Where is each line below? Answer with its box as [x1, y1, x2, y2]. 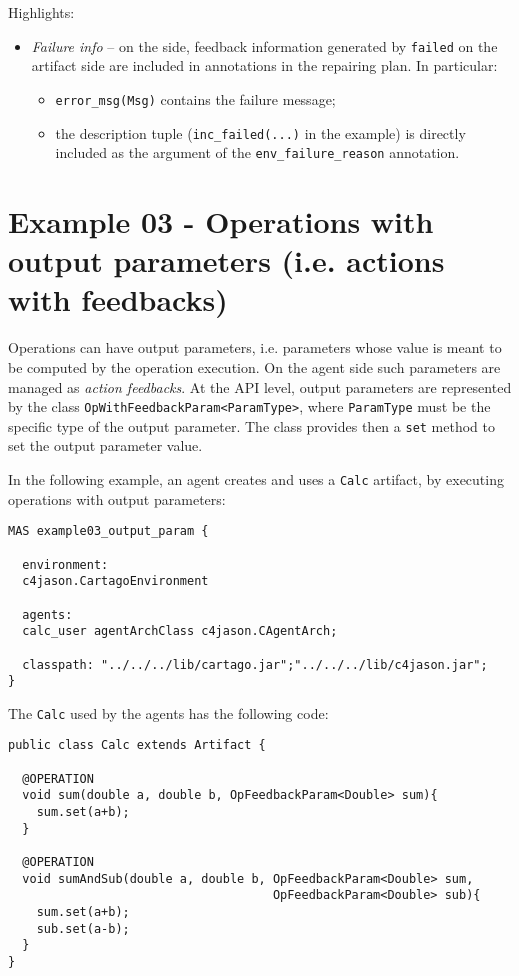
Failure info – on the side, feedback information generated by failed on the [31, 35, 498, 56]
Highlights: [8, 2, 75, 22]
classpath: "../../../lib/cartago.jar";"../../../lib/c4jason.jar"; [22, 657, 488, 672]
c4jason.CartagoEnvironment [22, 574, 209, 589]
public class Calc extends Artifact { [8, 738, 266, 753]
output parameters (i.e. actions [8, 240, 445, 281]
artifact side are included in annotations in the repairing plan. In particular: [31, 55, 498, 76]
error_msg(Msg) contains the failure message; [55, 88, 336, 109]
